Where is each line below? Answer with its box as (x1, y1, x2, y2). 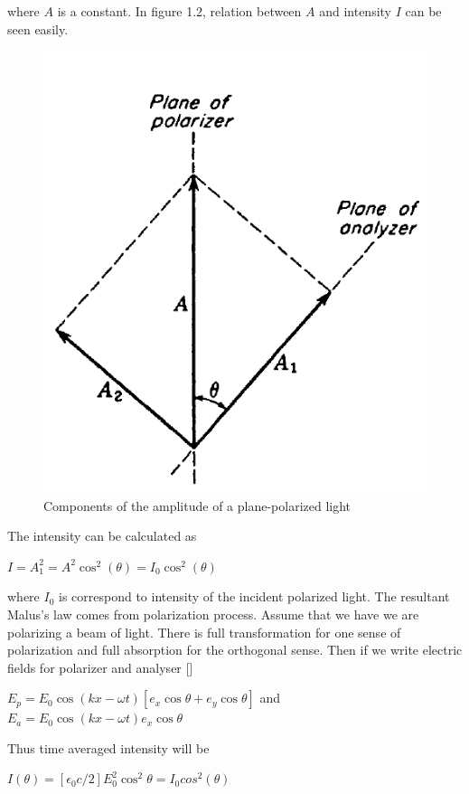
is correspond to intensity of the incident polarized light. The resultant (59, 587, 450, 606)
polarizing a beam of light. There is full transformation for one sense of (7, 622, 401, 641)
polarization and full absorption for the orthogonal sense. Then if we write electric (7, 640, 463, 659)
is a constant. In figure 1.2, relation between (57, 2, 302, 20)
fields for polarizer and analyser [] (7, 657, 193, 676)
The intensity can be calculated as (7, 526, 197, 545)
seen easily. (7, 19, 69, 38)
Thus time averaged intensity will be (7, 738, 210, 757)
